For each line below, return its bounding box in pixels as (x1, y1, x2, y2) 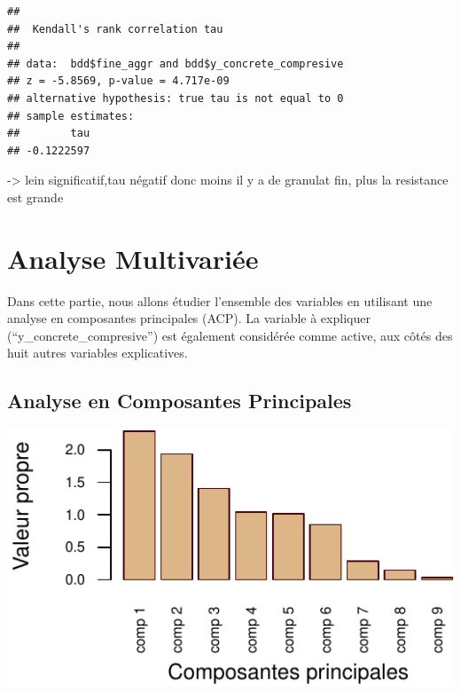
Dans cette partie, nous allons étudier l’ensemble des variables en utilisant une (7, 291, 433, 310)
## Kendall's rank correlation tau (7, 22, 223, 35)
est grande (7, 187, 64, 206)
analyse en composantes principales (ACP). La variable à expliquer (7, 309, 371, 327)
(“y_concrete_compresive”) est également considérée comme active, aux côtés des (7, 326, 453, 344)
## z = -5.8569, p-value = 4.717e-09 (7, 75, 230, 88)
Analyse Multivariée (7, 240, 259, 276)
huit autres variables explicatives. (7, 343, 188, 362)
